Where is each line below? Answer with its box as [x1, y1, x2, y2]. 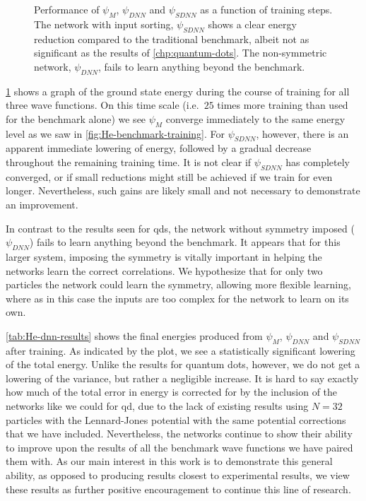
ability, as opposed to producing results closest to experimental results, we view [6, 468, 350, 483]
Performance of [34, 2, 100, 16]
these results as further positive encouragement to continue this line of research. [6, 481, 351, 496]
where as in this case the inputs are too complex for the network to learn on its [6, 290, 349, 305]
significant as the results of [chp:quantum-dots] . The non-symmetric [34, 45, 327, 60]
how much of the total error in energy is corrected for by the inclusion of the [6, 384, 338, 399]
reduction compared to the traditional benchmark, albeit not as [34, 31, 309, 46]
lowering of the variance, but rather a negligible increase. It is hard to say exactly [6, 370, 359, 385]
